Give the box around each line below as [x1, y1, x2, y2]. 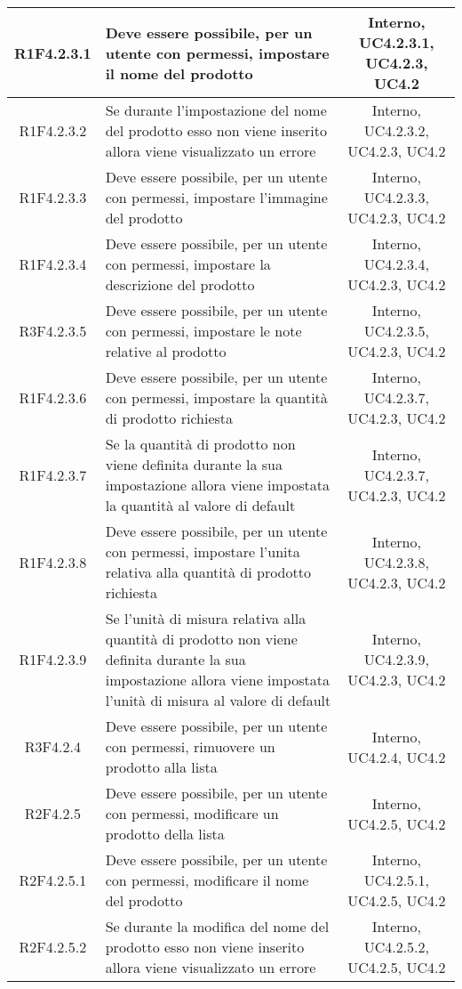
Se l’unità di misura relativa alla [105, 608, 307, 628]
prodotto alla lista [105, 757, 218, 777]
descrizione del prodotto [105, 274, 255, 295]
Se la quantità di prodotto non [105, 434, 296, 454]
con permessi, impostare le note [105, 320, 302, 341]
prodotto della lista [105, 823, 225, 844]
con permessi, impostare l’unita [105, 541, 300, 562]
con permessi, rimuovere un [105, 736, 275, 757]
